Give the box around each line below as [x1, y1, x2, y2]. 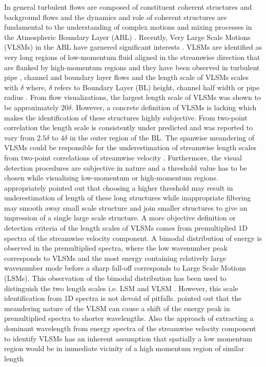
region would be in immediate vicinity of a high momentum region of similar [4, 343, 244, 354]
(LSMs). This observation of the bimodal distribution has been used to [4, 273, 227, 283]
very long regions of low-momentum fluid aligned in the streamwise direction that [4, 51, 260, 62]
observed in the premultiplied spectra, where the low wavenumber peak [4, 242, 228, 253]
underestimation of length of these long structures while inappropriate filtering [4, 192, 251, 203]
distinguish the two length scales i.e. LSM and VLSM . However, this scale [4, 282, 238, 293]
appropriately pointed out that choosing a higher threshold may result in [4, 182, 233, 193]
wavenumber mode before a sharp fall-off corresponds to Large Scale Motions [4, 262, 247, 273]
